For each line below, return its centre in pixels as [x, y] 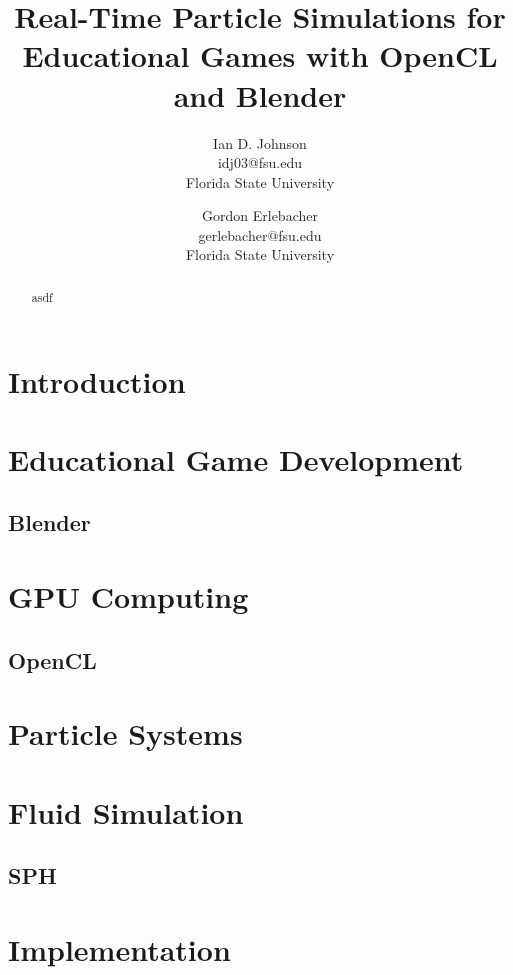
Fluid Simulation [126, 811]
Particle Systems [125, 733]
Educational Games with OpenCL [260, 55]
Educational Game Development [236, 458]
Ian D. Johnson [260, 142]
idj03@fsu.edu [260, 162]
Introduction [97, 380]
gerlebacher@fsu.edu [260, 234]
